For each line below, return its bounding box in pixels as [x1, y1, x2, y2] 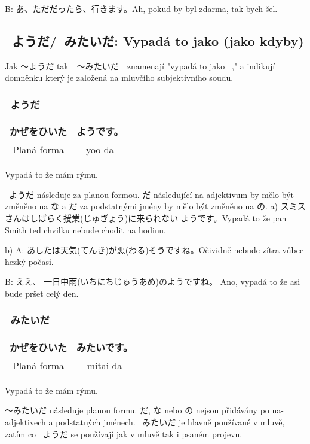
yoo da [85, 142, 114, 157]
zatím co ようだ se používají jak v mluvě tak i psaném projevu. [5, 427, 243, 440]
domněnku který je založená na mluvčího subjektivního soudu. [5, 71, 234, 84]
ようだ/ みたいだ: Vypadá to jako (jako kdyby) [12, 31, 304, 50]
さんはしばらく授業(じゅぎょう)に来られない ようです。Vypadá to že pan [5, 211, 287, 224]
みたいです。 [76, 340, 133, 354]
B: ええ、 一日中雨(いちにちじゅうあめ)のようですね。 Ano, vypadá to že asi [5, 275, 300, 288]
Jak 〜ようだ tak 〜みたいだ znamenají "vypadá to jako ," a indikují [5, 59, 275, 72]
